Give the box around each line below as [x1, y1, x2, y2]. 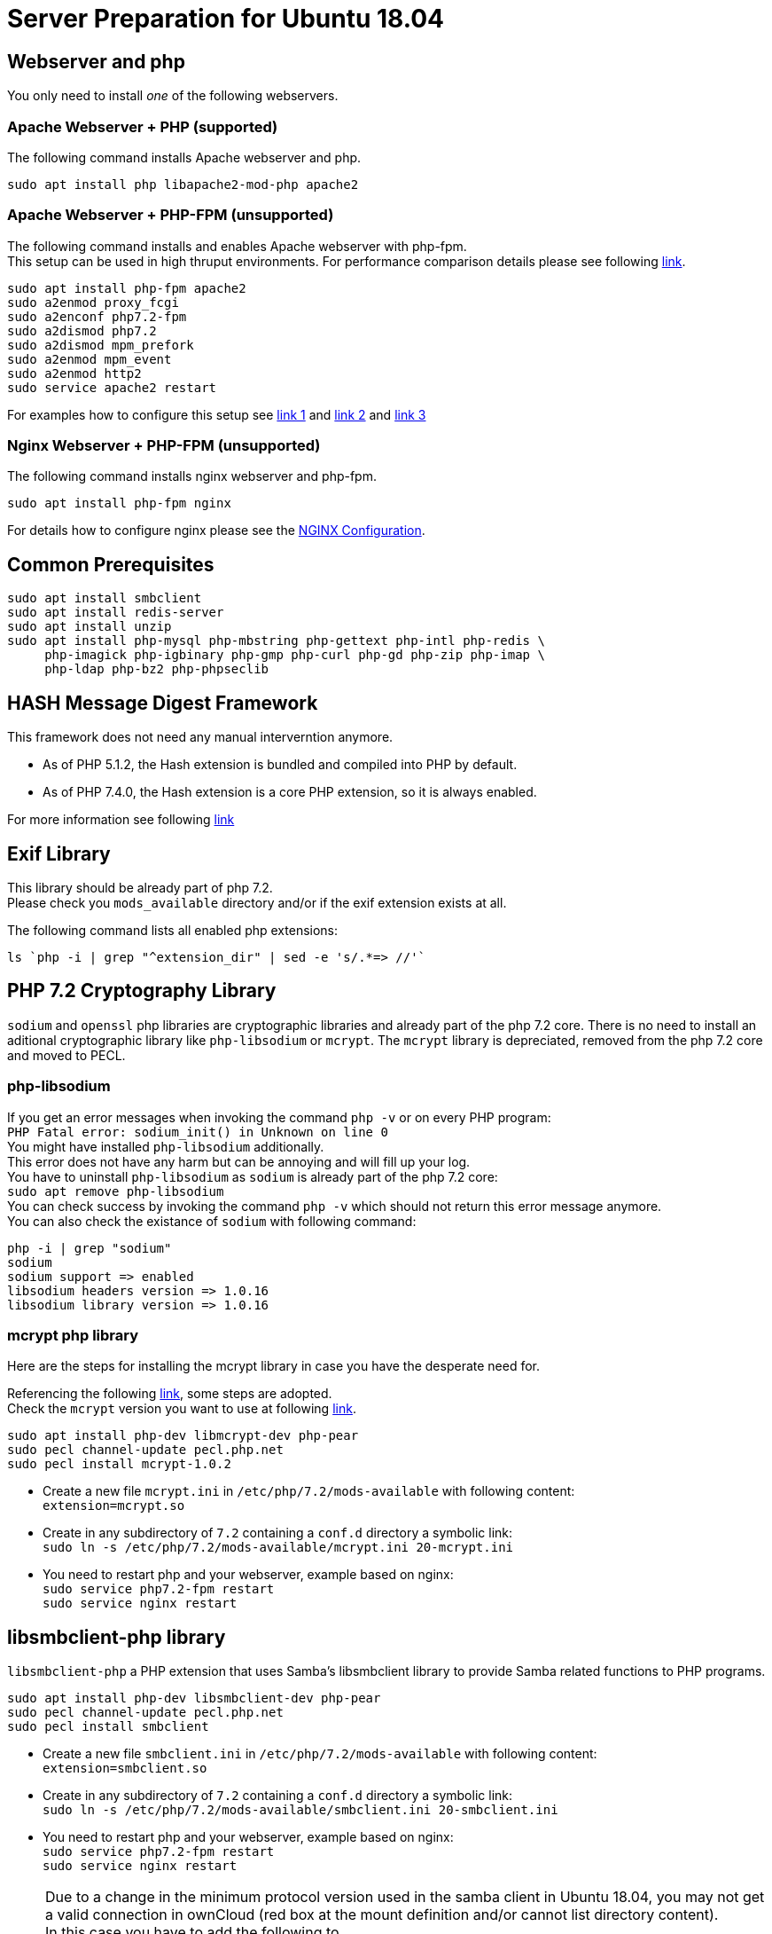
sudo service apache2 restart [7, 380, 217, 395]
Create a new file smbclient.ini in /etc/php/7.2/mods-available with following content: [43, 1746, 597, 1762]
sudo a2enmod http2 [7, 366, 142, 381]
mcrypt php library [7, 1325, 139, 1344]
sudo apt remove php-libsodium [7, 1183, 224, 1199]
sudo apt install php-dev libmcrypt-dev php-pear [7, 1428, 359, 1443]
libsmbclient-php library [7, 1625, 226, 1648]
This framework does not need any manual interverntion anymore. [7, 729, 394, 745]
